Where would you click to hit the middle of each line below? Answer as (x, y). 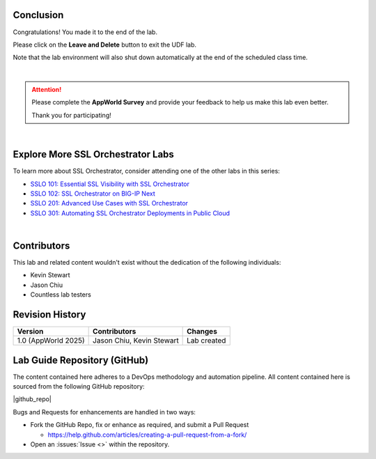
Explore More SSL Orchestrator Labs (93, 154)
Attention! (47, 90)
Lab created (206, 341)
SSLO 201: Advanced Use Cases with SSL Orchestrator (109, 203)
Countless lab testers (61, 295)
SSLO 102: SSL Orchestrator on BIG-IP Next (93, 193)
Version (30, 332)
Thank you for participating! (71, 115)
